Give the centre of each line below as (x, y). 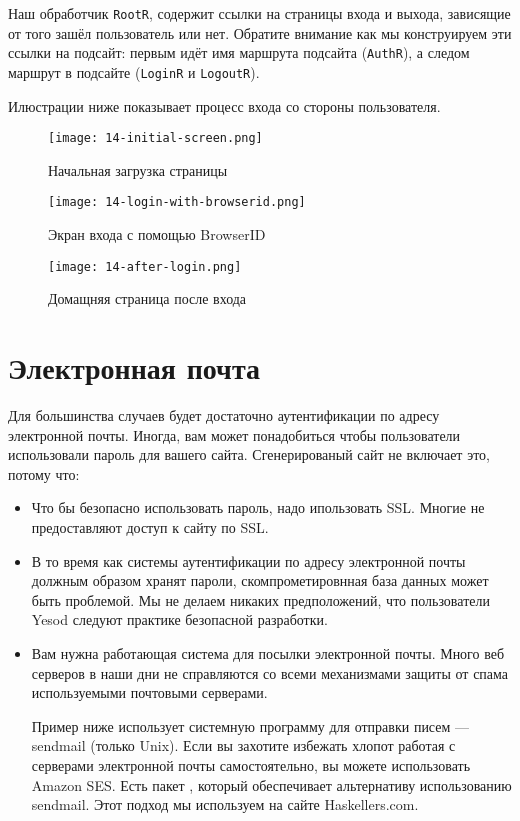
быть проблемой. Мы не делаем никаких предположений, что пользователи (260, 599)
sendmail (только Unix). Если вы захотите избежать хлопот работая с (243, 745)
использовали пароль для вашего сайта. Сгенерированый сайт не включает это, (249, 454)
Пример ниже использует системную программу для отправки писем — (250, 725)
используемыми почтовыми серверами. (149, 692)
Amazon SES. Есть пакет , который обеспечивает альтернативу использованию (271, 784)
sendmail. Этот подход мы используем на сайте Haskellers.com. (225, 804)
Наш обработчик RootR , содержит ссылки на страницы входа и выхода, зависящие (259, 13)
